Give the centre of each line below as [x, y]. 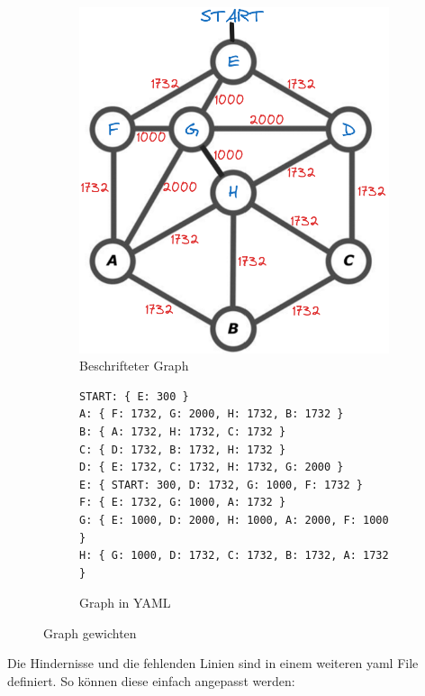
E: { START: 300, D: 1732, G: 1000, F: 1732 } [221, 485]
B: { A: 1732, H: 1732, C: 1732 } [183, 431]
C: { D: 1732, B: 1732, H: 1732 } [183, 449]
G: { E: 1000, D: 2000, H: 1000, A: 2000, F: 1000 [234, 520]
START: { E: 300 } [134, 396]
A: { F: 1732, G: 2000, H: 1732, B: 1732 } [212, 414]
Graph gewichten [90, 632]
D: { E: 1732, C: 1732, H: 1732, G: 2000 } [212, 467]
